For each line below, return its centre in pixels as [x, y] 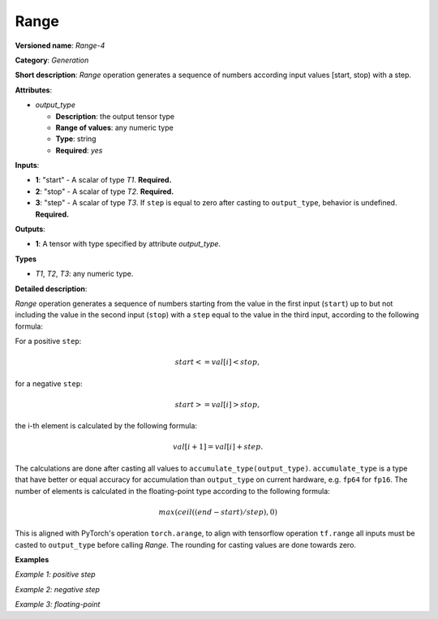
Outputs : [30, 229]
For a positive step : [48, 342]
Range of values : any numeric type [114, 127]
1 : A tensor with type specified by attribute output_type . [128, 244]
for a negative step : [49, 383]
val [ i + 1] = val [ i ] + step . [218, 447]
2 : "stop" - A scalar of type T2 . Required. [105, 191]
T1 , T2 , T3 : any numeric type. [84, 274]
